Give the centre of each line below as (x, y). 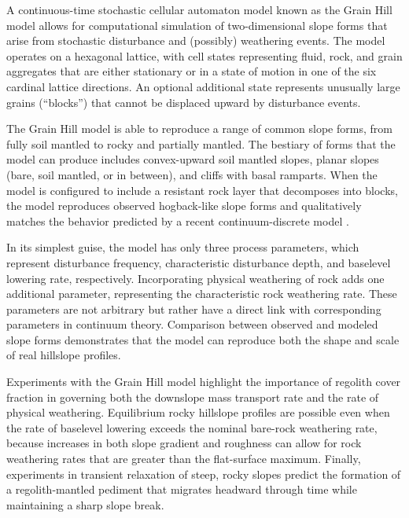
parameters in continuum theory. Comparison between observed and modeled (192, 324)
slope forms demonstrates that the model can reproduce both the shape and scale (203, 339)
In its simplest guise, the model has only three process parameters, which (183, 247)
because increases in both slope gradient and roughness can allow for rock (184, 443)
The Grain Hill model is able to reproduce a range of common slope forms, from (199, 129)
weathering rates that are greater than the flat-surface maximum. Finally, (184, 459)
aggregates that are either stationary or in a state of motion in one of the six (192, 71)
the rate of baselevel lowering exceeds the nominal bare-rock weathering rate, (192, 427)
